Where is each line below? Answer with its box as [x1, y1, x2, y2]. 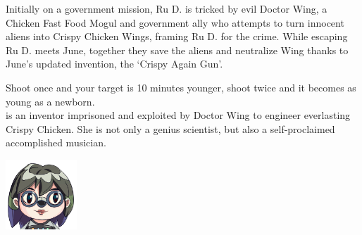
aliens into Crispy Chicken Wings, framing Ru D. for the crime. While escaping [6, 29, 348, 44]
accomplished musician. [6, 135, 106, 150]
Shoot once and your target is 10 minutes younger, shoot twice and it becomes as [6, 80, 356, 94]
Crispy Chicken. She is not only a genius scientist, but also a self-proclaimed [6, 121, 335, 136]
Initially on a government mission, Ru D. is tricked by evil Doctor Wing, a [6, 1, 327, 15]
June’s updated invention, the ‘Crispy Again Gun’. [6, 56, 223, 71]
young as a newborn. [6, 94, 95, 108]
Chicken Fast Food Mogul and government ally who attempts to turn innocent [6, 15, 344, 30]
